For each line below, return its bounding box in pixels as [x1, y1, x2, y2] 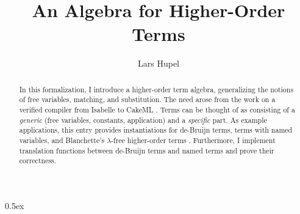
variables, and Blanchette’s [19, 135, 105, 145]
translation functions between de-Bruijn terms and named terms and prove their [19, 145, 274, 155]
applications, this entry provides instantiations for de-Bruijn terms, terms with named [19, 125, 293, 135]
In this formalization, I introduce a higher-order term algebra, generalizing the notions [19, 84, 294, 94]
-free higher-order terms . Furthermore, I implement [111, 135, 276, 145]
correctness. [19, 155, 57, 166]
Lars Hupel [138, 57, 179, 70]
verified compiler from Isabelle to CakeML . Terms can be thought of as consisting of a [19, 105, 295, 115]
